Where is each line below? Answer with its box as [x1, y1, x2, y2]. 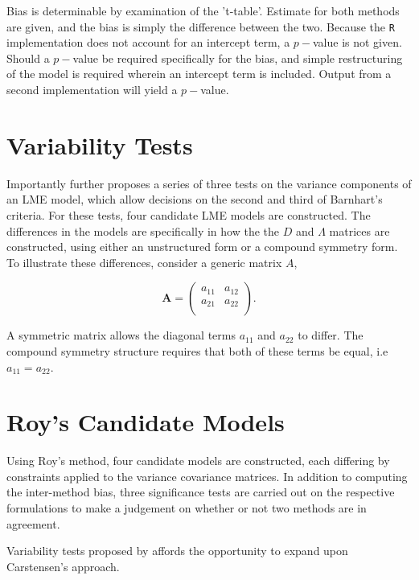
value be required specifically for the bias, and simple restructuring [72, 49, 403, 66]
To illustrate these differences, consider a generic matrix [6, 253, 282, 270]
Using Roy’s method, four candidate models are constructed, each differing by [6, 452, 390, 469]
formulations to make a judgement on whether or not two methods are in [6, 500, 367, 516]
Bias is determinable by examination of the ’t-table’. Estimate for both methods [6, 2, 400, 19]
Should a [6, 49, 50, 66]
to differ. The [298, 327, 364, 343]
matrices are [329, 222, 390, 239]
